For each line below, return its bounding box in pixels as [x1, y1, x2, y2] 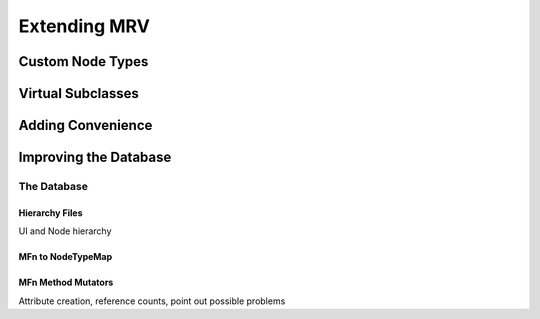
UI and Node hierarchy [18, 225, 112, 237]
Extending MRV [18, 15, 150, 37]
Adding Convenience [18, 117, 153, 134]
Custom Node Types [18, 53, 149, 70]
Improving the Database [18, 149, 172, 166]
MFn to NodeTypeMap [18, 251, 113, 263]
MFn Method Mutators [18, 276, 114, 289]
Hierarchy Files [18, 206, 84, 219]
